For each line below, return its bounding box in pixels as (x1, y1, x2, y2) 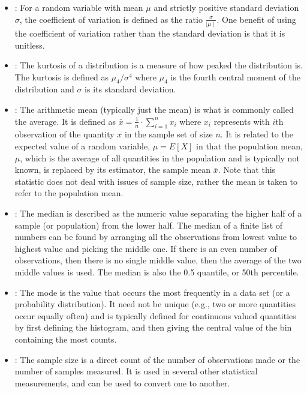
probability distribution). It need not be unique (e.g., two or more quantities (14, 298, 296, 310)
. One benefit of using (216, 13, 296, 25)
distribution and (14, 83, 74, 95)
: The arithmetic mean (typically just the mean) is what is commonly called (14, 103, 294, 116)
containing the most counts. (14, 332, 117, 345)
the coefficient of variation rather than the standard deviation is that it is (14, 26, 285, 39)
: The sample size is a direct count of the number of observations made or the (14, 353, 300, 365)
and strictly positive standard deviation (153, 1, 299, 13)
